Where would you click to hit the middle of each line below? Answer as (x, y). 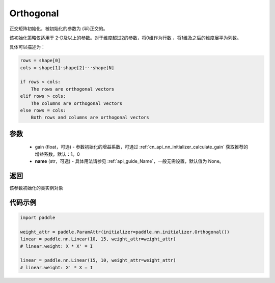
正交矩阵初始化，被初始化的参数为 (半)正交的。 (59, 29)
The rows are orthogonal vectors (73, 89)
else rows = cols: (43, 110)
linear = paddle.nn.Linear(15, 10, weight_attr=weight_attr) (98, 260)
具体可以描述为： (27, 47)
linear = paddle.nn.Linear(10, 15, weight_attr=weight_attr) (98, 239)
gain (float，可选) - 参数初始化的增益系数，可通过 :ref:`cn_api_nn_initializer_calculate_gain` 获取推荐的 (142, 147)
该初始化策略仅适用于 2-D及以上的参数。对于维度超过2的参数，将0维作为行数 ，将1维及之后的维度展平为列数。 (126, 38)
